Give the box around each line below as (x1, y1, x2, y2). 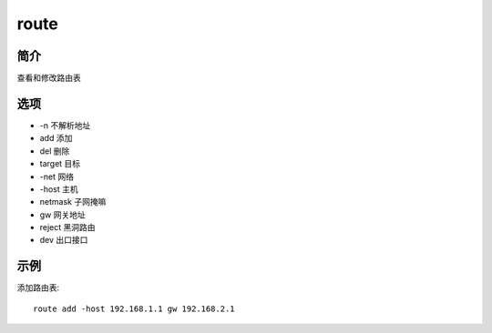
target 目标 (39, 158, 81, 169)
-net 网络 (39, 171, 75, 182)
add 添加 (39, 133, 73, 144)
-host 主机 (39, 183, 79, 195)
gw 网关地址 (39, 209, 86, 220)
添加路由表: (16, 282, 60, 293)
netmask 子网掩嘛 (39, 197, 107, 207)
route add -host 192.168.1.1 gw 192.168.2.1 (33, 303, 236, 314)
